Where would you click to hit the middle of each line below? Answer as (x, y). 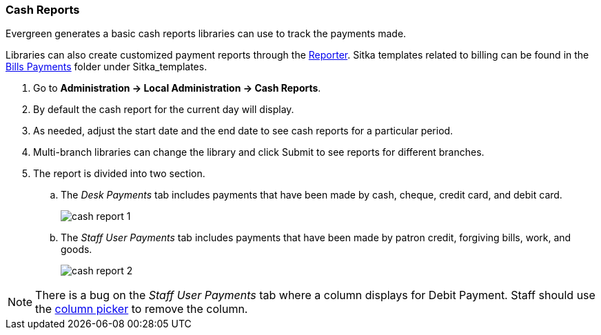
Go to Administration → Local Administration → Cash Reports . (177, 88)
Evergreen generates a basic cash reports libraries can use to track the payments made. (206, 34)
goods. (77, 250)
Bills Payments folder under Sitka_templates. (106, 67)
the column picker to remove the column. (142, 309)
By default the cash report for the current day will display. (164, 110)
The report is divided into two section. (119, 174)
